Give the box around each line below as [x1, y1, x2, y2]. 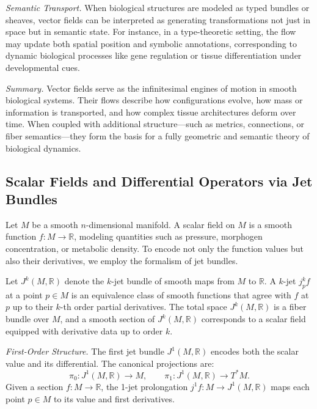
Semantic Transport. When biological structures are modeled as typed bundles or [5, 1, 310, 13]
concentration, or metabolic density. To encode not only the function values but [5, 241, 304, 254]
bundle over [5, 312, 49, 325]
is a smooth [249, 218, 293, 230]
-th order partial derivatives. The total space [60, 300, 227, 313]
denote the [64, 275, 104, 287]
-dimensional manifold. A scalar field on [86, 218, 235, 230]
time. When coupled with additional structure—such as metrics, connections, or [5, 117, 304, 130]
